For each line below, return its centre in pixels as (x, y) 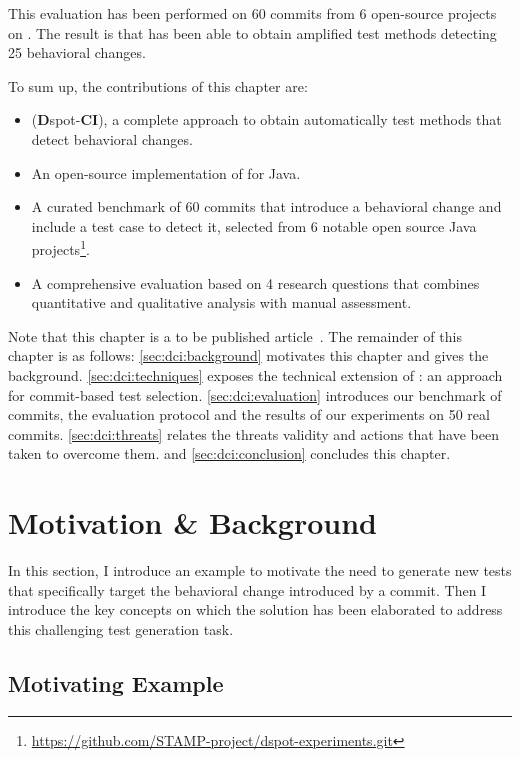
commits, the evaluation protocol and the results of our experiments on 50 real (249, 414)
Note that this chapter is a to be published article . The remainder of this (235, 335)
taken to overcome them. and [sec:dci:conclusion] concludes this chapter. (229, 453)
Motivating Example (116, 682)
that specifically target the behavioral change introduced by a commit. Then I (247, 589)
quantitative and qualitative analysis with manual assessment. (221, 302)
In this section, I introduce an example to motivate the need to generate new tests (260, 570)
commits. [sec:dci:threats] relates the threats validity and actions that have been (253, 433)
